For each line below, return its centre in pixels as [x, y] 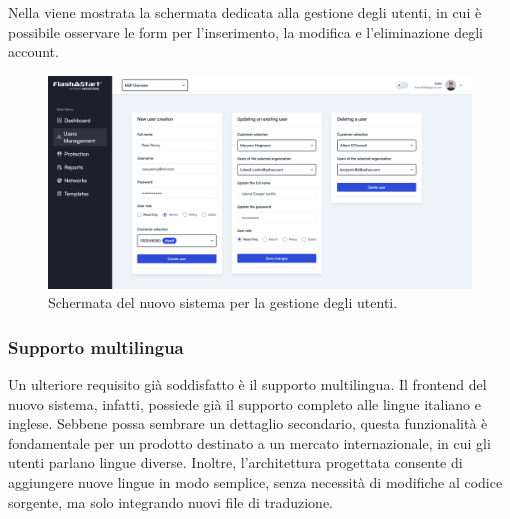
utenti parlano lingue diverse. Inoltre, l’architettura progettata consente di [235, 462]
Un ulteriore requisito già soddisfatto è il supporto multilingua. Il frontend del [247, 384]
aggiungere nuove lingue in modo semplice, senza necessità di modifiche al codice [255, 481]
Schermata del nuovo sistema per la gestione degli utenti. [223, 302]
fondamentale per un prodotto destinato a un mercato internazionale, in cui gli [249, 442]
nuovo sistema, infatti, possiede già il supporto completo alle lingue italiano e [244, 403]
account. [33, 51]
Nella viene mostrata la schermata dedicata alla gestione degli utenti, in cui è [245, 12]
